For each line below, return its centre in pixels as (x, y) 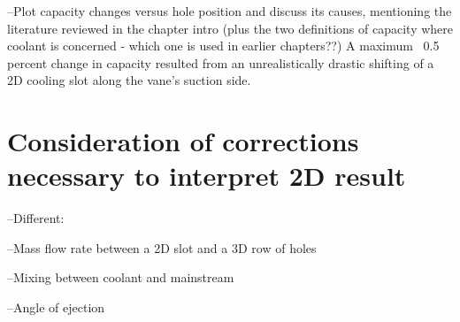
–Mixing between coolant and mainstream (121, 277)
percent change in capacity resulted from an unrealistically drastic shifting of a (221, 62)
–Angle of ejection (56, 307)
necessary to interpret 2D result (207, 176)
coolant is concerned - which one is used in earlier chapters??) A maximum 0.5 (223, 46)
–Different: (36, 218)
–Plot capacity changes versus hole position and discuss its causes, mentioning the (230, 11)
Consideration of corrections (183, 141)
